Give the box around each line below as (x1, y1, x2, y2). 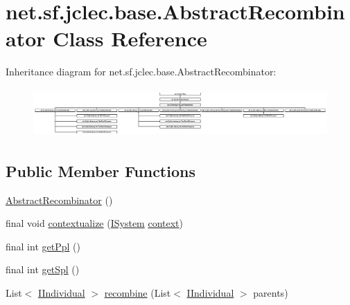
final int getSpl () (6, 262, 80, 277)
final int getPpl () (6, 239, 80, 253)
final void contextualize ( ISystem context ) (6, 216, 183, 230)
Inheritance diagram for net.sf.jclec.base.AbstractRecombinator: (6, 64, 277, 79)
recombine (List (104, 286, 171, 299)
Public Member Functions (6, 160, 195, 181)
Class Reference (53, 24, 207, 53)
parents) (253, 286, 288, 299)
